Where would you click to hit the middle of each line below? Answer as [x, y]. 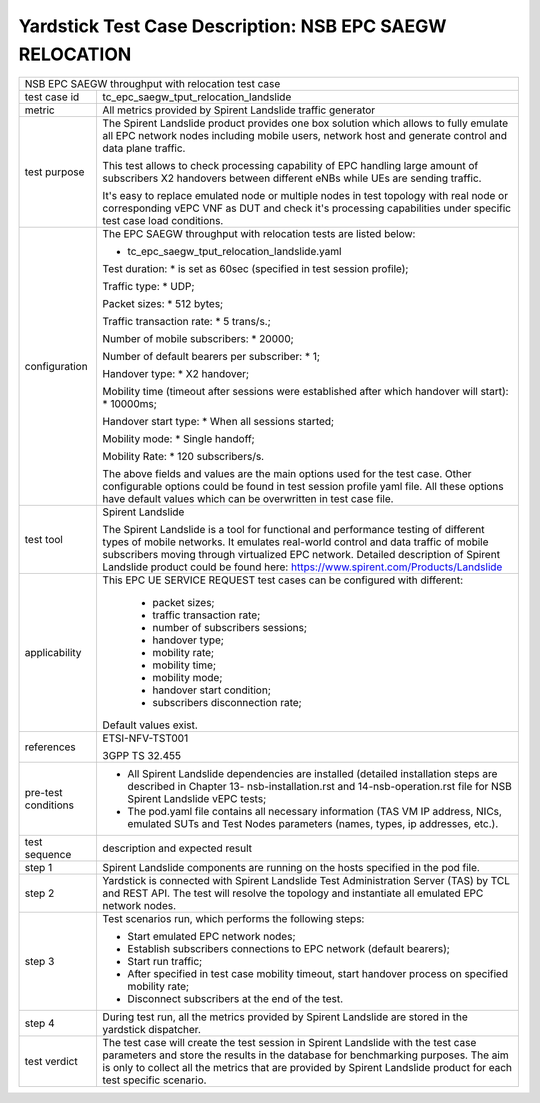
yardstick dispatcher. [152, 1030]
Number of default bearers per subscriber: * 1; [211, 357]
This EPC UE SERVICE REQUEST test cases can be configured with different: [283, 580]
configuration [56, 367]
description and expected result [177, 848]
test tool [44, 540]
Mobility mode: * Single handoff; [178, 439]
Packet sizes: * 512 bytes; [163, 304]
